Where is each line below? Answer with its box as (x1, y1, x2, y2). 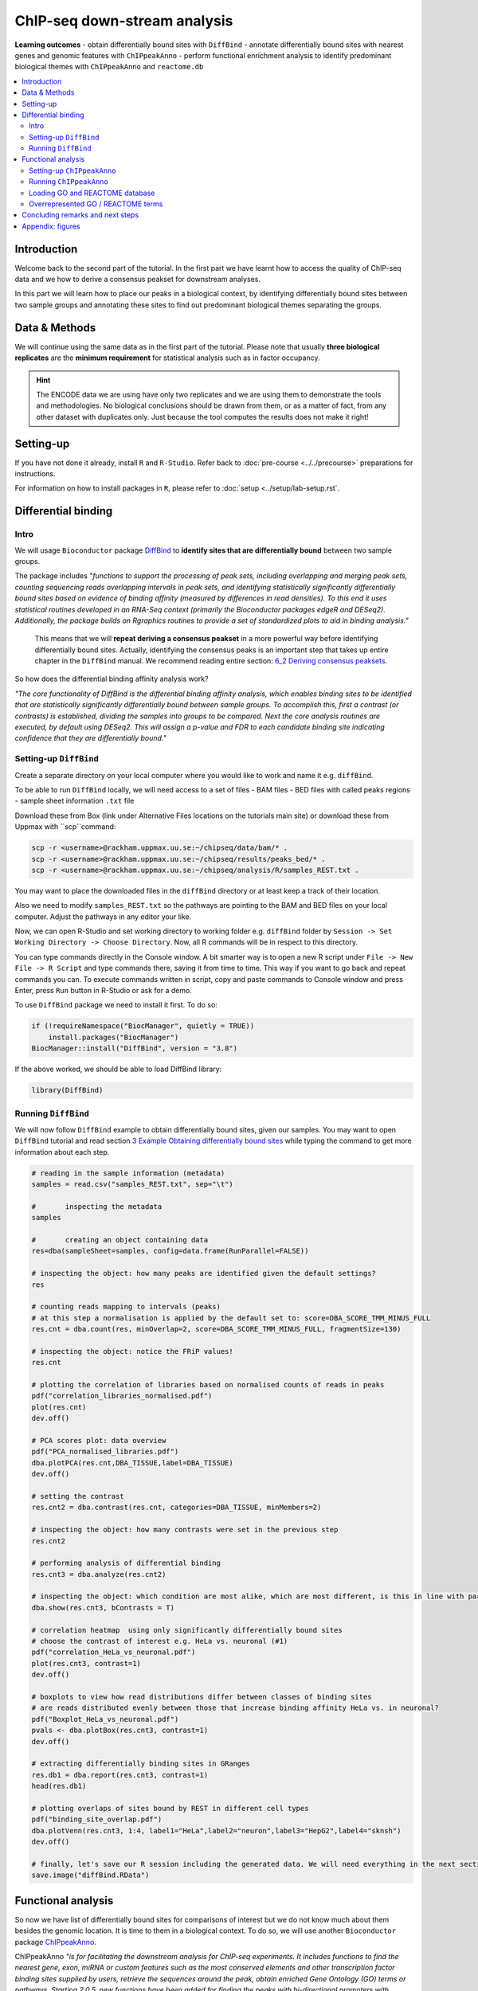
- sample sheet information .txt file (14, 796, 135, 806)
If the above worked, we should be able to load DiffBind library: (14, 1064, 222, 1074)
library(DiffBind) (31, 1085, 104, 1095)
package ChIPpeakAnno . (14, 1937, 97, 1946)
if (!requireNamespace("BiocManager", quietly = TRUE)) (31, 1022, 255, 1031)
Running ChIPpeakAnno (29, 177, 109, 186)
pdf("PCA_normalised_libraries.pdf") (31, 1447, 179, 1457)
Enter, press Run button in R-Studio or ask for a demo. (14, 986, 193, 995)
